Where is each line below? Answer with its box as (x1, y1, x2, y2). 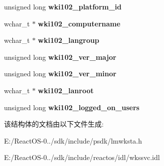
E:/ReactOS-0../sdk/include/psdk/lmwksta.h (4, 135, 142, 146)
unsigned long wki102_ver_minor (4, 68, 117, 79)
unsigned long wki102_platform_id (4, 1, 122, 11)
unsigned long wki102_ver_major (4, 51, 117, 62)
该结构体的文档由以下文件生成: (4, 119, 104, 129)
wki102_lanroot (38, 85, 94, 95)
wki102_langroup (38, 35, 99, 45)
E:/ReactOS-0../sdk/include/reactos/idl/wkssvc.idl (4, 152, 160, 163)
